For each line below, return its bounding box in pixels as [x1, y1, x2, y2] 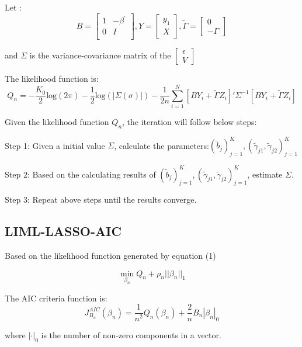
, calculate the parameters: [114, 139, 209, 151]
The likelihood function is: [5, 72, 99, 85]
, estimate [247, 168, 283, 180]
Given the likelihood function [5, 115, 109, 127]
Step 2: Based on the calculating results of [5, 168, 156, 180]
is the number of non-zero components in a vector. [41, 328, 221, 341]
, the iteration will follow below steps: [122, 115, 257, 127]
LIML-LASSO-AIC [5, 222, 122, 240]
